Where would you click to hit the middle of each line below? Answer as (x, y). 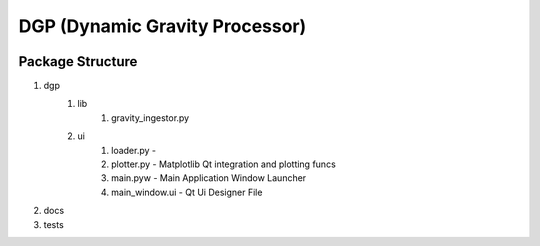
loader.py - (134, 150)
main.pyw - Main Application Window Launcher (209, 178)
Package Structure (78, 61)
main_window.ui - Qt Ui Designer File (187, 192)
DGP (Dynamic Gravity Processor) (162, 26)
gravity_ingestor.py (150, 117)
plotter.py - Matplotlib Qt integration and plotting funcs (224, 164)
